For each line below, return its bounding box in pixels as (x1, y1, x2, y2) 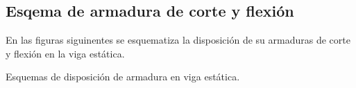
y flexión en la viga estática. (6, 46, 125, 60)
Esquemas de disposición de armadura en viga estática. (6, 69, 240, 84)
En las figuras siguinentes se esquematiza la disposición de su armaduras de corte (6, 33, 350, 47)
